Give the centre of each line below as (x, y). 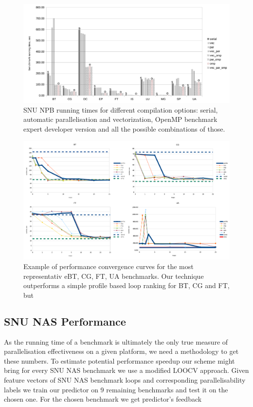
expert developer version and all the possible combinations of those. (124, 129)
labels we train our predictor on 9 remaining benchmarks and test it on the (116, 389)
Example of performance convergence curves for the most (108, 266)
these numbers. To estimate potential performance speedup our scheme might (119, 360)
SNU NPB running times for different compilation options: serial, (121, 109)
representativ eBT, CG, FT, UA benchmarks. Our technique (114, 276)
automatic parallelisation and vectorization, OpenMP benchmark (120, 119)
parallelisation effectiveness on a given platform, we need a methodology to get (121, 351)
